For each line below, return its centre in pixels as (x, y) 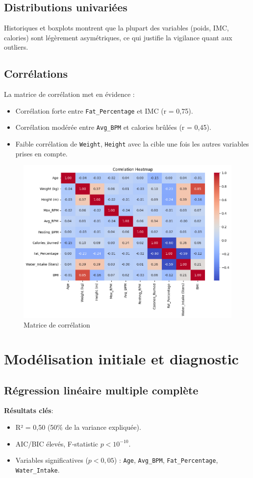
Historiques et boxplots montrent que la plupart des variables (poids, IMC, (116, 28)
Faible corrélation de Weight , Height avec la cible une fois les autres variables (132, 144)
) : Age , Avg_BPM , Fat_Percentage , (166, 460)
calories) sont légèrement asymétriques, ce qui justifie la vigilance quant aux (118, 37)
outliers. (16, 47)
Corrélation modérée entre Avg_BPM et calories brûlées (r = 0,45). (113, 127)
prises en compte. (41, 153)
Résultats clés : (29, 410)
